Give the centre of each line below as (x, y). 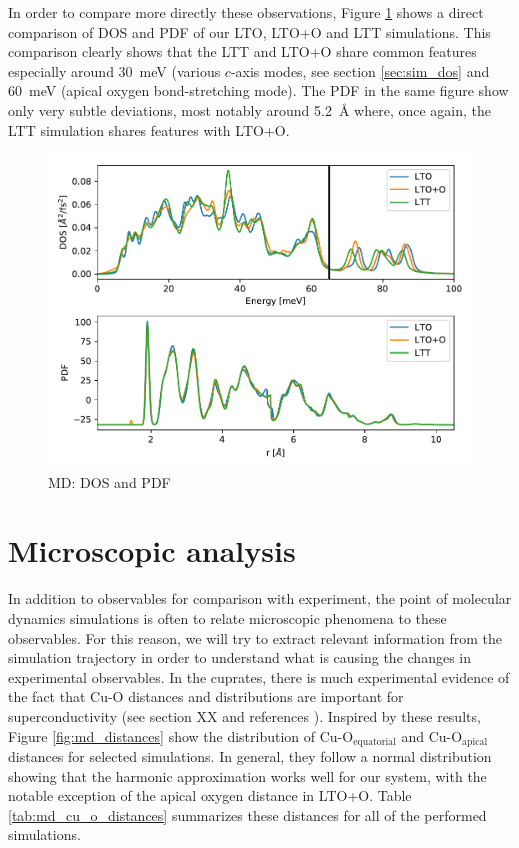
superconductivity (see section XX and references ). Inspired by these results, (244, 715)
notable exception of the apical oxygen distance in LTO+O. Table (210, 795)
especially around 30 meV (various (114, 70)
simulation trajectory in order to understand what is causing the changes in (239, 657)
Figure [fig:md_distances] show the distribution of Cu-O (181, 735)
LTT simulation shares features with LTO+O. (149, 129)
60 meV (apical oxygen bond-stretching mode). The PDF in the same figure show (258, 90)
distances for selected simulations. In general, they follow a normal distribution (250, 755)
